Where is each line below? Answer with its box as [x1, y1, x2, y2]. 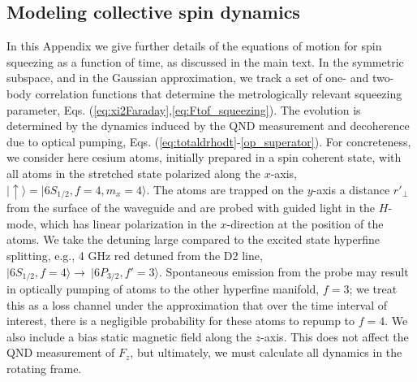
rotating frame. [6, 360, 82, 377]
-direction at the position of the [226, 215, 384, 232]
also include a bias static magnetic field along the [6, 328, 251, 345]
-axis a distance [312, 180, 390, 198]
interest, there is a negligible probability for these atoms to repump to [6, 312, 355, 329]
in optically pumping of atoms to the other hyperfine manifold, [6, 280, 320, 297]
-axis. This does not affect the [260, 328, 409, 345]
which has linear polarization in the [40, 215, 217, 232]
